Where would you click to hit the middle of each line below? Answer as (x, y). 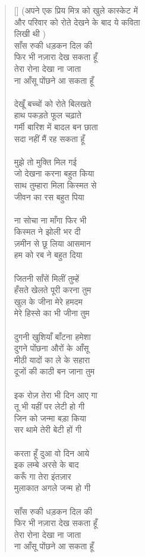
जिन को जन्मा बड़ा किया (50, 418)
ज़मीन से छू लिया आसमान (52, 243)
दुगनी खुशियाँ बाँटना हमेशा (52, 336)
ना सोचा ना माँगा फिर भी (50, 220)
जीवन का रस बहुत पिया (49, 196)
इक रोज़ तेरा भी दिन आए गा (56, 394)
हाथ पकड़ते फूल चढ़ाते (48, 115)
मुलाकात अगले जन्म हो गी (52, 488)
